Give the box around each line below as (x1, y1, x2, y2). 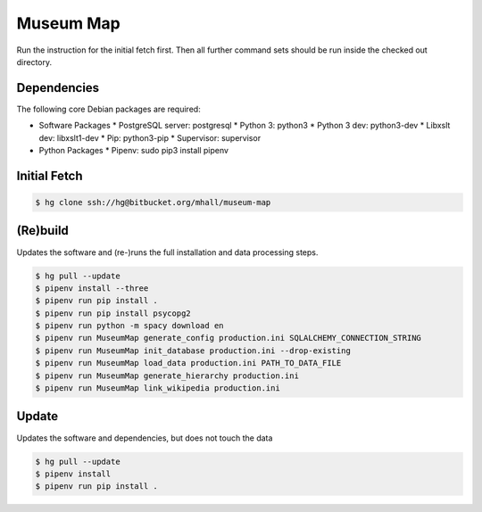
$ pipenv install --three (35, 283, 149, 293)
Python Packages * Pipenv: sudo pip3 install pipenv (38, 145, 229, 156)
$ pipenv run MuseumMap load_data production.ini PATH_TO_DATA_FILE (35, 358, 342, 368)
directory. (16, 56, 53, 67)
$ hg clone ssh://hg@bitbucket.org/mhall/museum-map (35, 197, 271, 208)
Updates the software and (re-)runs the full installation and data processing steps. (16, 246, 319, 258)
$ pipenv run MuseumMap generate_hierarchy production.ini (35, 370, 299, 381)
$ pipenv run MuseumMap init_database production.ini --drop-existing (35, 345, 352, 356)
